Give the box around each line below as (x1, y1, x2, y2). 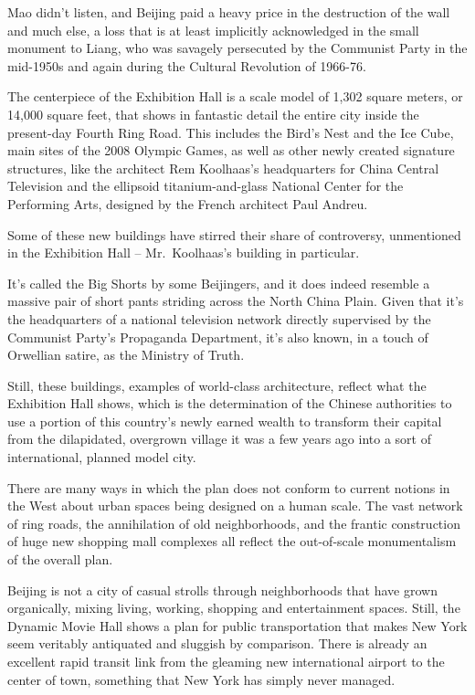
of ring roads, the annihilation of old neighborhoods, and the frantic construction (7, 513, 460, 532)
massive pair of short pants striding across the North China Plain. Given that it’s (7, 291, 464, 311)
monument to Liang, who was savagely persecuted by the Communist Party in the (7, 38, 468, 58)
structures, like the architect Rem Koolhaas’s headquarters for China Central (7, 158, 439, 177)
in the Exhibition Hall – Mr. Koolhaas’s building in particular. (7, 243, 360, 262)
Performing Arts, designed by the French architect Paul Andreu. (7, 194, 368, 213)
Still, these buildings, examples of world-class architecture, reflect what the (7, 375, 427, 395)
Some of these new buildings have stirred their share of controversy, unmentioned (7, 225, 461, 244)
